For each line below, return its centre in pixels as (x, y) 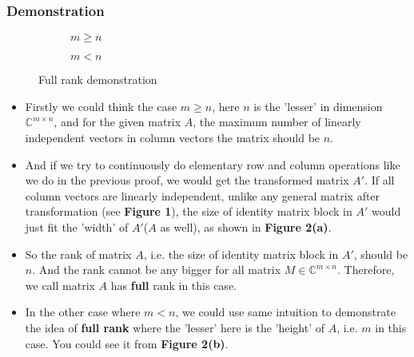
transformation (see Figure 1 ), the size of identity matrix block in (189, 211)
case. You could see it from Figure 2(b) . (127, 343)
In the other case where (83, 312)
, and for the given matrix (117, 122)
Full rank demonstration (98, 79)
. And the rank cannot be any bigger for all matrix (157, 270)
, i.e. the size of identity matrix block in (241, 254)
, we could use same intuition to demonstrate (286, 312)
